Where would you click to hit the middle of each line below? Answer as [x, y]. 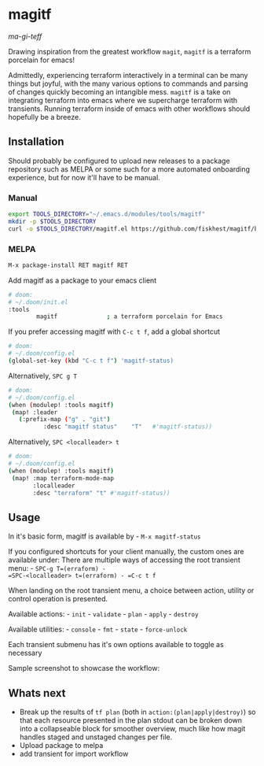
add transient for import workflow [74, 754]
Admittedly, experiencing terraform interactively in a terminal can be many [128, 75]
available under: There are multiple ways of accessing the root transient [125, 560]
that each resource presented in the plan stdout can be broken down [130, 720]
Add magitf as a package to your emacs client [82, 280]
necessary [25, 653]
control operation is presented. [58, 599]
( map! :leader [35, 412]
